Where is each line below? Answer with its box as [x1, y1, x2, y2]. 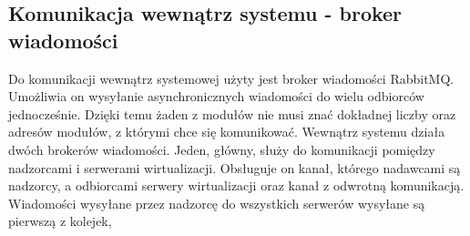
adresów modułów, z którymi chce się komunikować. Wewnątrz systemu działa [8, 122, 445, 141]
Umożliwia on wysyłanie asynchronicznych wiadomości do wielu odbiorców [8, 87, 424, 106]
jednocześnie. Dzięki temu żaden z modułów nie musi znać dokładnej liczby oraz [8, 104, 456, 123]
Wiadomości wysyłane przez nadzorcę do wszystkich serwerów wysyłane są [8, 193, 425, 212]
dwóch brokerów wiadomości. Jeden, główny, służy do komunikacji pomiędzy [8, 139, 435, 159]
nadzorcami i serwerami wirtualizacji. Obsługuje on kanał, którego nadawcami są [8, 158, 461, 177]
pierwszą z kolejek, [8, 211, 112, 231]
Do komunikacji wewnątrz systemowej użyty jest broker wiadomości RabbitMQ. [8, 68, 455, 87]
